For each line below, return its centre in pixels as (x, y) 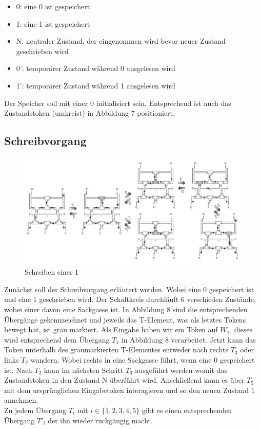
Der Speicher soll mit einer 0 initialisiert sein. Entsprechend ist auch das (118, 103)
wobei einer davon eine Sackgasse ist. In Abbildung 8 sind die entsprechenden (126, 309)
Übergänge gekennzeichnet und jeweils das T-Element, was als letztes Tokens (125, 319)
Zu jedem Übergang (35, 410)
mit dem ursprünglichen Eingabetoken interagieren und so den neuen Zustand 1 (129, 390)
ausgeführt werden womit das (181, 370)
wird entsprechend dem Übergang (57, 339)
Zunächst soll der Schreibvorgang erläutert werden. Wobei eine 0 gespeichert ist (129, 289)
